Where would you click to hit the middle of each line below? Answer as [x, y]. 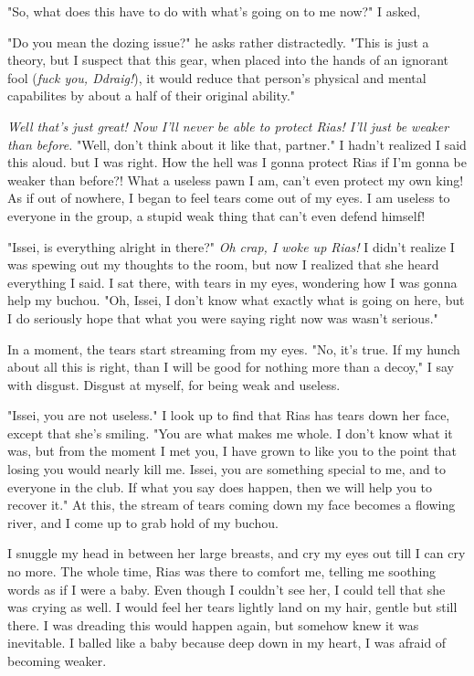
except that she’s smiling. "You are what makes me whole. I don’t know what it [230, 433]
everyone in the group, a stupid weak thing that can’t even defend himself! [216, 215]
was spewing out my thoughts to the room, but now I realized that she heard [223, 264]
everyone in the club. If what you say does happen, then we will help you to [220, 486]
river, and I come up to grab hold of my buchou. [143, 522]
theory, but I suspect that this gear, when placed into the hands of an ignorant [228, 60]
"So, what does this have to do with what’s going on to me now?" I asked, [214, 11]
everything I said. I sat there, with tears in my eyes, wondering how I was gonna [232, 282]
